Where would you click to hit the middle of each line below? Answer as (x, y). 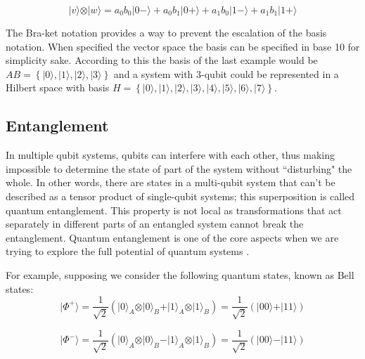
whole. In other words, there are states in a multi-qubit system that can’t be (171, 182)
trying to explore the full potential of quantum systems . (128, 251)
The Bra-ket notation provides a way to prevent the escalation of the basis (166, 32)
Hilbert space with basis (58, 87)
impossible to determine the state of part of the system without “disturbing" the (179, 168)
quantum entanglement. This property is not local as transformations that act (174, 210)
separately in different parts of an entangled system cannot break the (155, 224)
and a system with (153, 73)
